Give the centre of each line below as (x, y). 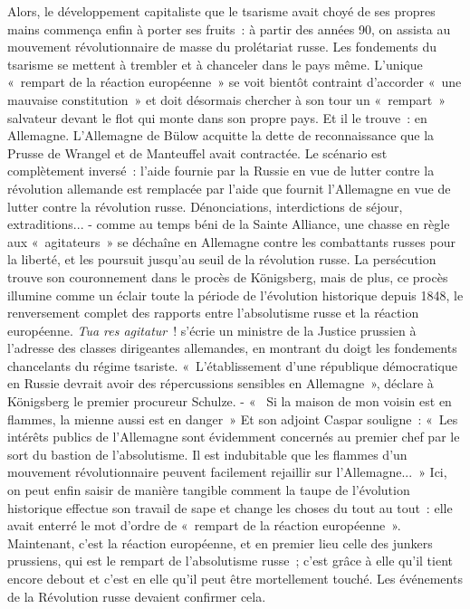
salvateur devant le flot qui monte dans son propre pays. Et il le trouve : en (217, 117)
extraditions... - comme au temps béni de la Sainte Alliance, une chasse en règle (229, 224)
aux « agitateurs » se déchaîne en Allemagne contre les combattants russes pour (231, 241)
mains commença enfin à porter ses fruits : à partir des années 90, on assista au (229, 29)
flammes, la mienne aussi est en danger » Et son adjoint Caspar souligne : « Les (233, 419)
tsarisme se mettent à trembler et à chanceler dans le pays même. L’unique (215, 64)
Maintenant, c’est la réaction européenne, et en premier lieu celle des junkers (220, 542)
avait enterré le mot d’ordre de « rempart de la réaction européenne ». (204, 525)
